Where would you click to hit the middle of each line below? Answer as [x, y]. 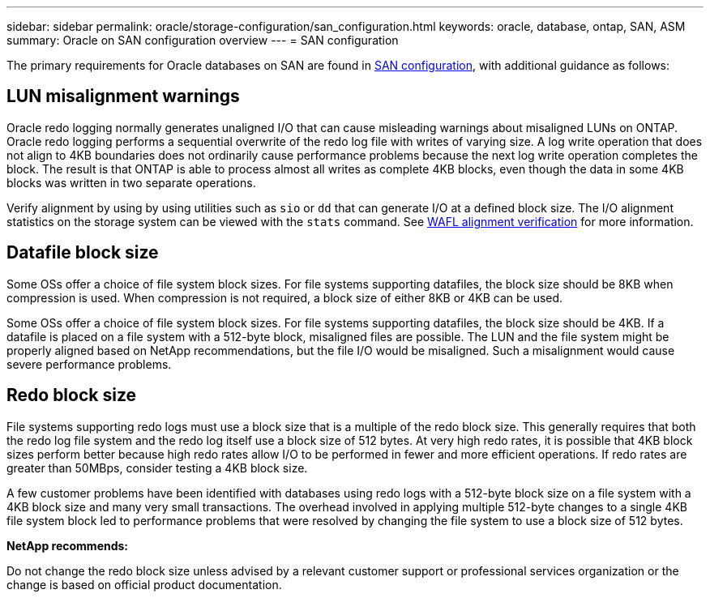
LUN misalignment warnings [123, 96]
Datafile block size [83, 253]
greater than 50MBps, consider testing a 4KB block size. [157, 468]
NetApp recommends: [68, 545]
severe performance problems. [89, 364]
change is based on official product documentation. [144, 584]
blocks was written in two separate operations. [131, 182]
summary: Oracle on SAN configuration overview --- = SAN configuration [203, 40]
